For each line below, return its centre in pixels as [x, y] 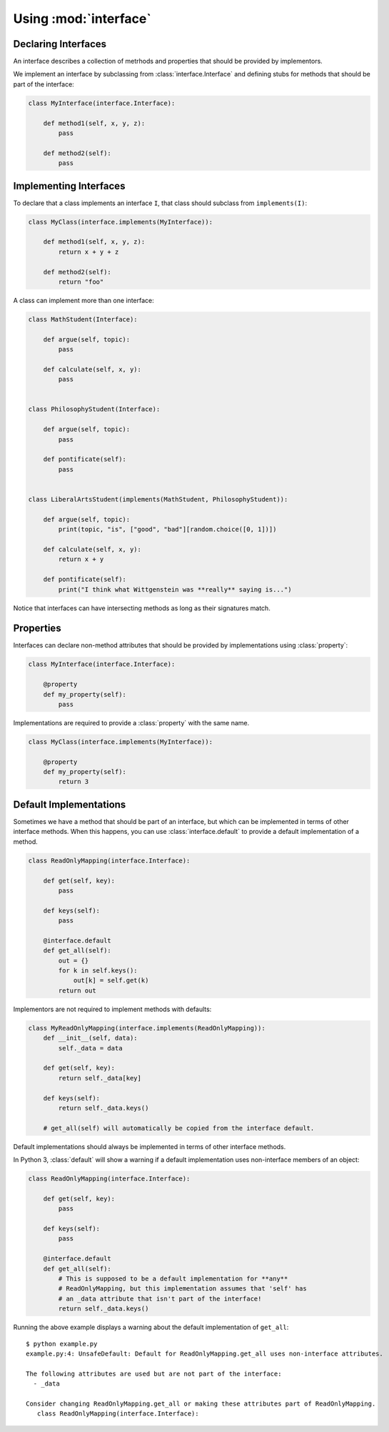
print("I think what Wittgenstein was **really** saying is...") [175, 589]
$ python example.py [62, 1344]
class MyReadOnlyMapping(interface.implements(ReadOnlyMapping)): [147, 1028]
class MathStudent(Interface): [83, 319]
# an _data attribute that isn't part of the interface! [160, 1298]
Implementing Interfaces [69, 186]
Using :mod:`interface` [82, 19]
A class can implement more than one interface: [84, 300]
